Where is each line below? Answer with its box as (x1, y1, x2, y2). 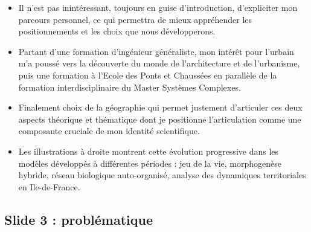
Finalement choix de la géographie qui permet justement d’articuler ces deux (18, 101, 303, 114)
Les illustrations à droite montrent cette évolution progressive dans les (18, 144, 279, 157)
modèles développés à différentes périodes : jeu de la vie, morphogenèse (18, 156, 282, 169)
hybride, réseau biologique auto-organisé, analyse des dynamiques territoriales (18, 169, 306, 181)
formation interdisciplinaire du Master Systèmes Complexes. (18, 80, 241, 93)
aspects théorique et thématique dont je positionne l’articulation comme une (18, 112, 301, 125)
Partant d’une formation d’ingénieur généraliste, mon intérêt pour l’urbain (18, 45, 294, 57)
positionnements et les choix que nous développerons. (18, 25, 216, 37)
